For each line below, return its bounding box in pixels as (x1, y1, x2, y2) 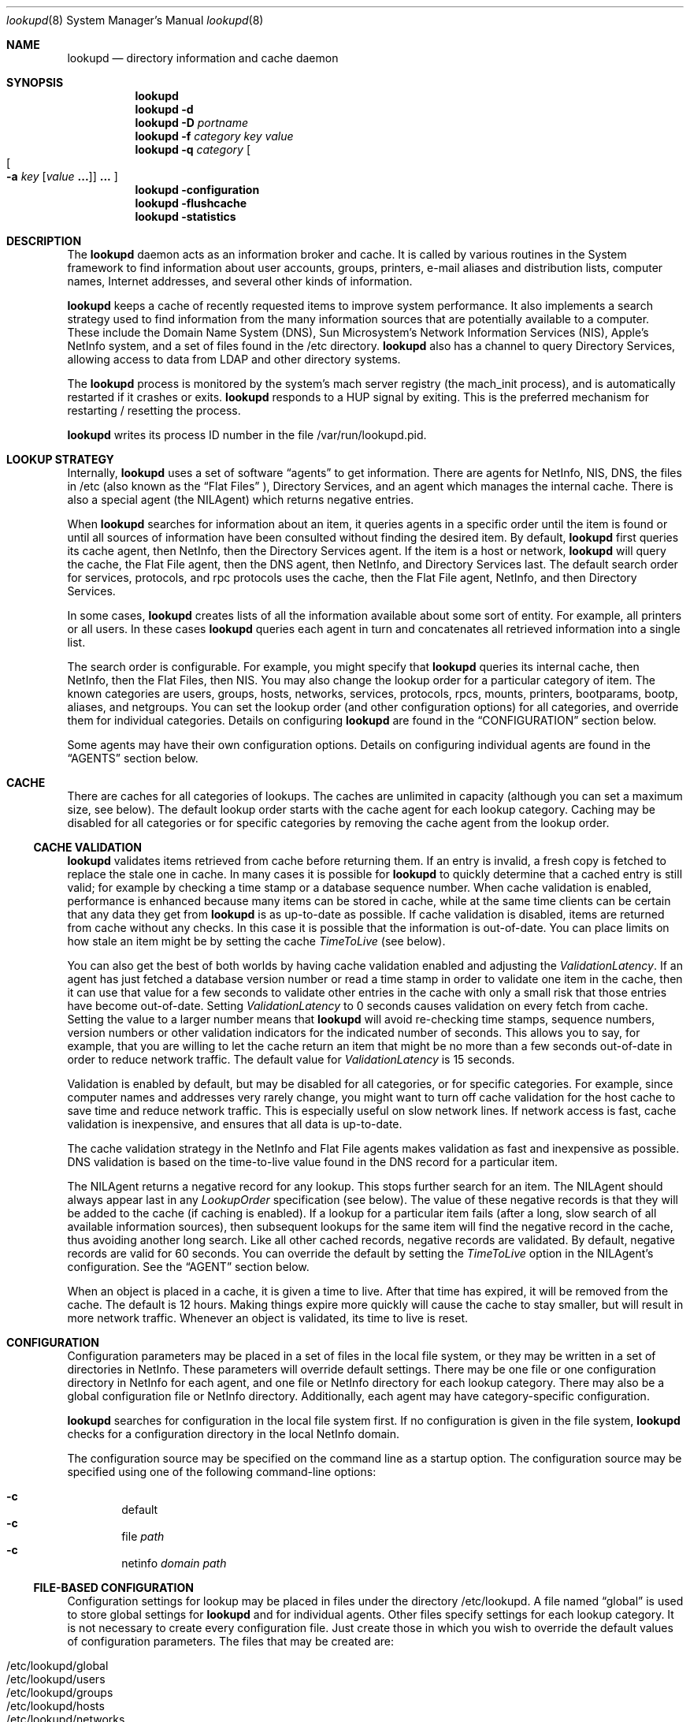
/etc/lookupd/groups (6, 1686, 113, 1699)
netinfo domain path (121, 1556, 227, 1570)
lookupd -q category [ (135, 143, 250, 156)
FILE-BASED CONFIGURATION (33, 1581, 194, 1594)
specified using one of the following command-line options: (67, 1465, 377, 1478)
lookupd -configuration (135, 183, 260, 196)
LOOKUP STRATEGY (6, 453, 114, 466)
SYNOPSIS (6, 76, 64, 89)
